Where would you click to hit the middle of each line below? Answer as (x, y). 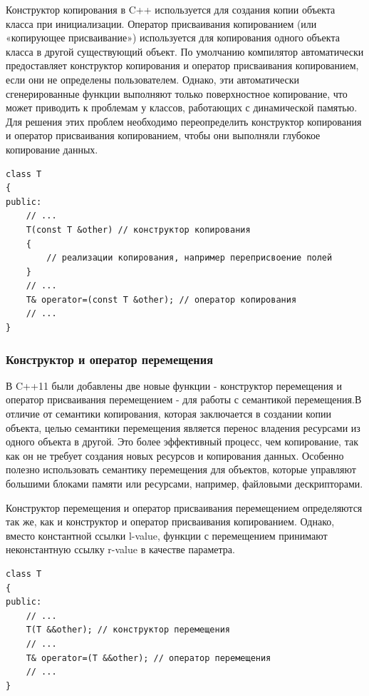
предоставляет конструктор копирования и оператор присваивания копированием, (182, 65)
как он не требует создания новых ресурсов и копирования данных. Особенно (175, 455)
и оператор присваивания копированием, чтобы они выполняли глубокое (163, 135)
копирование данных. (52, 149)
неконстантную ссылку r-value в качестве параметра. (120, 549)
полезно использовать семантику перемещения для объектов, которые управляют (181, 469)
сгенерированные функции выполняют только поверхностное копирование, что (177, 93)
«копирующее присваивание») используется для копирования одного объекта (173, 37)
